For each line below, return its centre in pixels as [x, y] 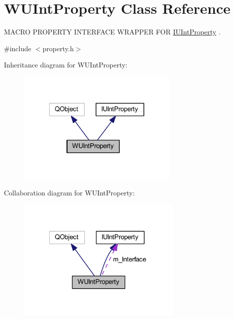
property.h [58, 48]
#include [18, 48]
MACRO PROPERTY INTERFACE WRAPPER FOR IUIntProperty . [112, 32]
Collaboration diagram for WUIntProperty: [69, 193]
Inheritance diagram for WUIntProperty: [66, 65]
